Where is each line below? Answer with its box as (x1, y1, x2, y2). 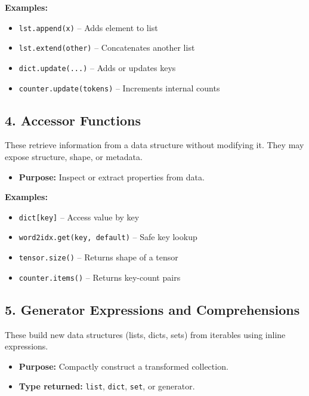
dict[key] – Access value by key (18, 210, 140, 223)
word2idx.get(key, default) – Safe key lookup (18, 231, 197, 243)
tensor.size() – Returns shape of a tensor (18, 251, 178, 263)
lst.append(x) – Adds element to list (18, 21, 158, 33)
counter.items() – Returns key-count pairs (18, 271, 181, 283)
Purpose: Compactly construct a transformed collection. (18, 360, 228, 372)
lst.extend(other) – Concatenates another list (18, 41, 195, 54)
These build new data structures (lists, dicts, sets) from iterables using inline (5, 328, 286, 340)
